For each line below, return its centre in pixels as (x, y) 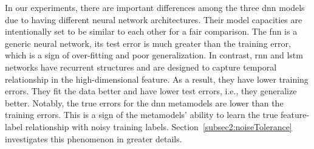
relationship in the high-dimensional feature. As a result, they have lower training (157, 79)
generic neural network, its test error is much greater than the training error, (148, 43)
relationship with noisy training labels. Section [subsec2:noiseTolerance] (159, 126)
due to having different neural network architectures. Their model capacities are (154, 19)
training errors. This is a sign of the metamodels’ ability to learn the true (142, 115)
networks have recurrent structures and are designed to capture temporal (141, 67)
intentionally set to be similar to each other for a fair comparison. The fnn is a (151, 31)
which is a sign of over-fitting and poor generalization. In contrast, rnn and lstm (154, 55)
